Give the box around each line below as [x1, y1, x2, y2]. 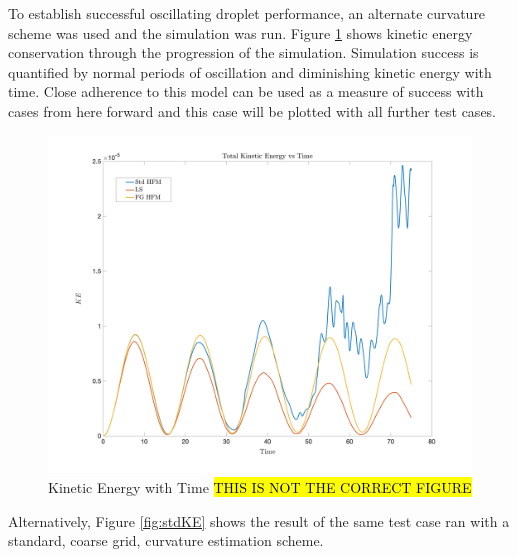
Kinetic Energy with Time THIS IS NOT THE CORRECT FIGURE [48, 477, 472, 498]
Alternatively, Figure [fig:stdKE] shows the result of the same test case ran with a [8, 510, 510, 531]
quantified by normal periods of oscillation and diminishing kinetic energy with [8, 61, 492, 82]
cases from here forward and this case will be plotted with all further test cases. [8, 100, 497, 121]
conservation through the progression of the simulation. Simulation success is [8, 42, 479, 63]
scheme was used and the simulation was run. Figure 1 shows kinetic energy [8, 22, 473, 43]
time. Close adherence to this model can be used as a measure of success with [8, 81, 484, 102]
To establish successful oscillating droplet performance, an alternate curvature [8, 3, 486, 23]
